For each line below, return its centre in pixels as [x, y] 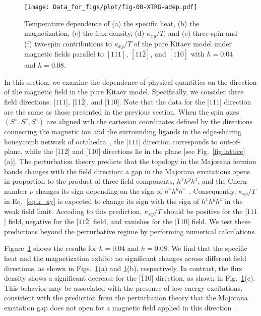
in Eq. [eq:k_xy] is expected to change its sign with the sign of [102, 201]
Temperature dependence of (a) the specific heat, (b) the [112, 23]
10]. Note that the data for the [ [159, 101]
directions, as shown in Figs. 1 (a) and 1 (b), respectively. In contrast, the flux [123, 268]
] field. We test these [219, 221]
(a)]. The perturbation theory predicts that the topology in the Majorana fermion [130, 161]
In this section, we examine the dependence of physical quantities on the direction [130, 82]
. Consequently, [212, 191]
